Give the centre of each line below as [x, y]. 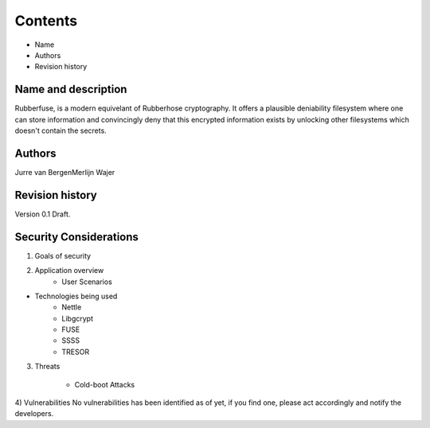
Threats [47, 367]
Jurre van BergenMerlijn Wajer [65, 172]
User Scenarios [87, 282]
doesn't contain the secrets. [61, 130]
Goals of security [63, 255]
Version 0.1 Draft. [43, 214]
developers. [34, 414]
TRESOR [76, 352]
